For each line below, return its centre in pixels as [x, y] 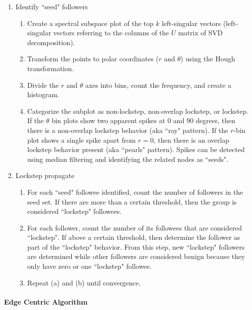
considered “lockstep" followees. [74, 211]
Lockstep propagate [45, 175]
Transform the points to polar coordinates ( [93, 59]
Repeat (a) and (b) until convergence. [84, 282]
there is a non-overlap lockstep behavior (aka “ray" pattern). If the [128, 130]
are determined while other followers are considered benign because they [136, 256]
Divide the [43, 85]
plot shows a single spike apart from [82, 140]
